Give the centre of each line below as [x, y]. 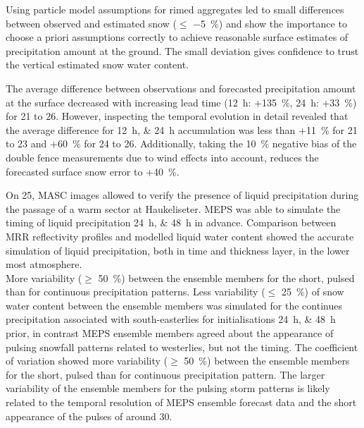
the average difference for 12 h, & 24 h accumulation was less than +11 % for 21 [182, 129]
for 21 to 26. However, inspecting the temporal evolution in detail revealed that [177, 116]
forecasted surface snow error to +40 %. [93, 171]
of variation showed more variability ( [87, 361]
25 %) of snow [313, 292]
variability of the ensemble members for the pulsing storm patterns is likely [168, 388]
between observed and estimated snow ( [91, 23]
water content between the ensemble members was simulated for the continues [174, 305]
